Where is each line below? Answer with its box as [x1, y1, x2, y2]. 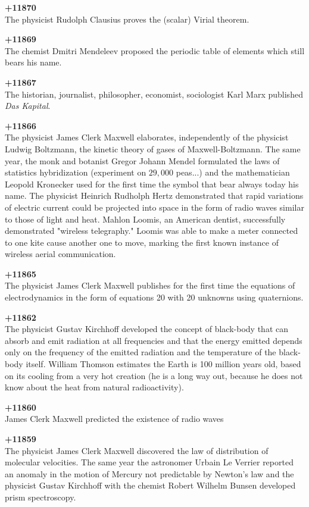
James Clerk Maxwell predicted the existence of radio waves [5, 412, 224, 425]
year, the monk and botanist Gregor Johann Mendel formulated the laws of [5, 154, 280, 167]
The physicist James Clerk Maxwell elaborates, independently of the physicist [5, 131, 289, 143]
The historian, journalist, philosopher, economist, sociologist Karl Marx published [5, 87, 303, 100]
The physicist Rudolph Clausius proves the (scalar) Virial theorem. [5, 12, 249, 25]
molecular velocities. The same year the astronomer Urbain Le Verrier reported [5, 456, 294, 468]
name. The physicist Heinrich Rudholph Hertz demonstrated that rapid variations [5, 189, 304, 202]
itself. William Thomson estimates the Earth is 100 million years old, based [26, 358, 301, 370]
